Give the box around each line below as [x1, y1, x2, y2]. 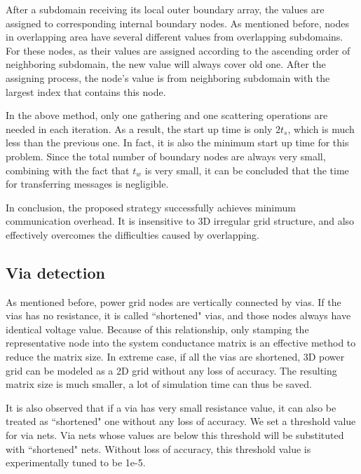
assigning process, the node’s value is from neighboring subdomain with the [6, 70, 330, 85]
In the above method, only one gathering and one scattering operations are [6, 108, 328, 123]
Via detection [6, 261, 105, 283]
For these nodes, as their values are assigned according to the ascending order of [6, 43, 350, 57]
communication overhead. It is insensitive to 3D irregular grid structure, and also [6, 214, 355, 228]
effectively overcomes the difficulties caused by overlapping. [6, 227, 259, 242]
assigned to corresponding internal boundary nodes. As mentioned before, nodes [6, 15, 349, 30]
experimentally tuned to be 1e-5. [6, 455, 146, 470]
